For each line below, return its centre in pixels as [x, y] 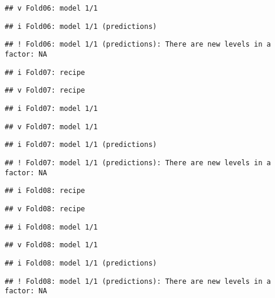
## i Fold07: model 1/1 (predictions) [81, 145]
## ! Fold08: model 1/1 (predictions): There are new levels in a [138, 281]
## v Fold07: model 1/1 [51, 127]
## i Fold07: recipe [45, 72]
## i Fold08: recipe [45, 191]
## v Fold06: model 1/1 [51, 8]
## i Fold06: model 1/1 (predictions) [81, 26]
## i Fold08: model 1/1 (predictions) [81, 263]
